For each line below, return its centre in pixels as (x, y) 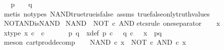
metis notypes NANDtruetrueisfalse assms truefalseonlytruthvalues (107, 13)
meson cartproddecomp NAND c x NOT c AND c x (95, 42)
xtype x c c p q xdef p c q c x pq (83, 32)
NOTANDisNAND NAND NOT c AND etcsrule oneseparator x (112, 23)
